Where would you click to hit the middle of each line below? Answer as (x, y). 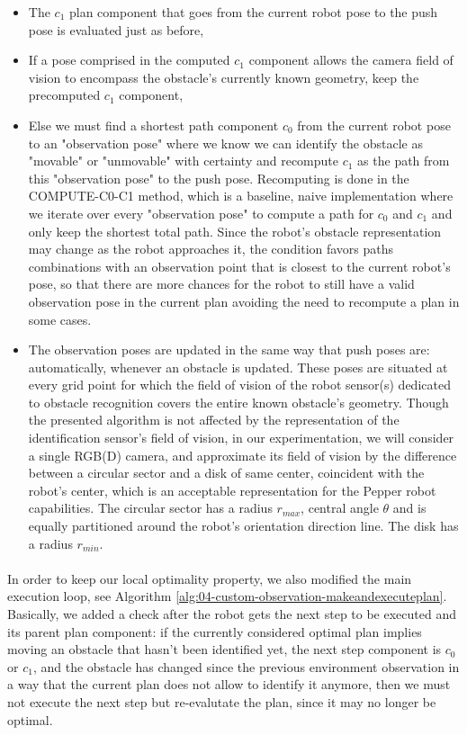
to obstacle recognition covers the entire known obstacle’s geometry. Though (238, 402)
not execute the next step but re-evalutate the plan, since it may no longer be (222, 701)
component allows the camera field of (351, 60)
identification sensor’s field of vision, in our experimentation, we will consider (241, 438)
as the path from (404, 161)
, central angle (340, 508)
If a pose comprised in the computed (129, 60)
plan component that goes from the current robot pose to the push (253, 12)
